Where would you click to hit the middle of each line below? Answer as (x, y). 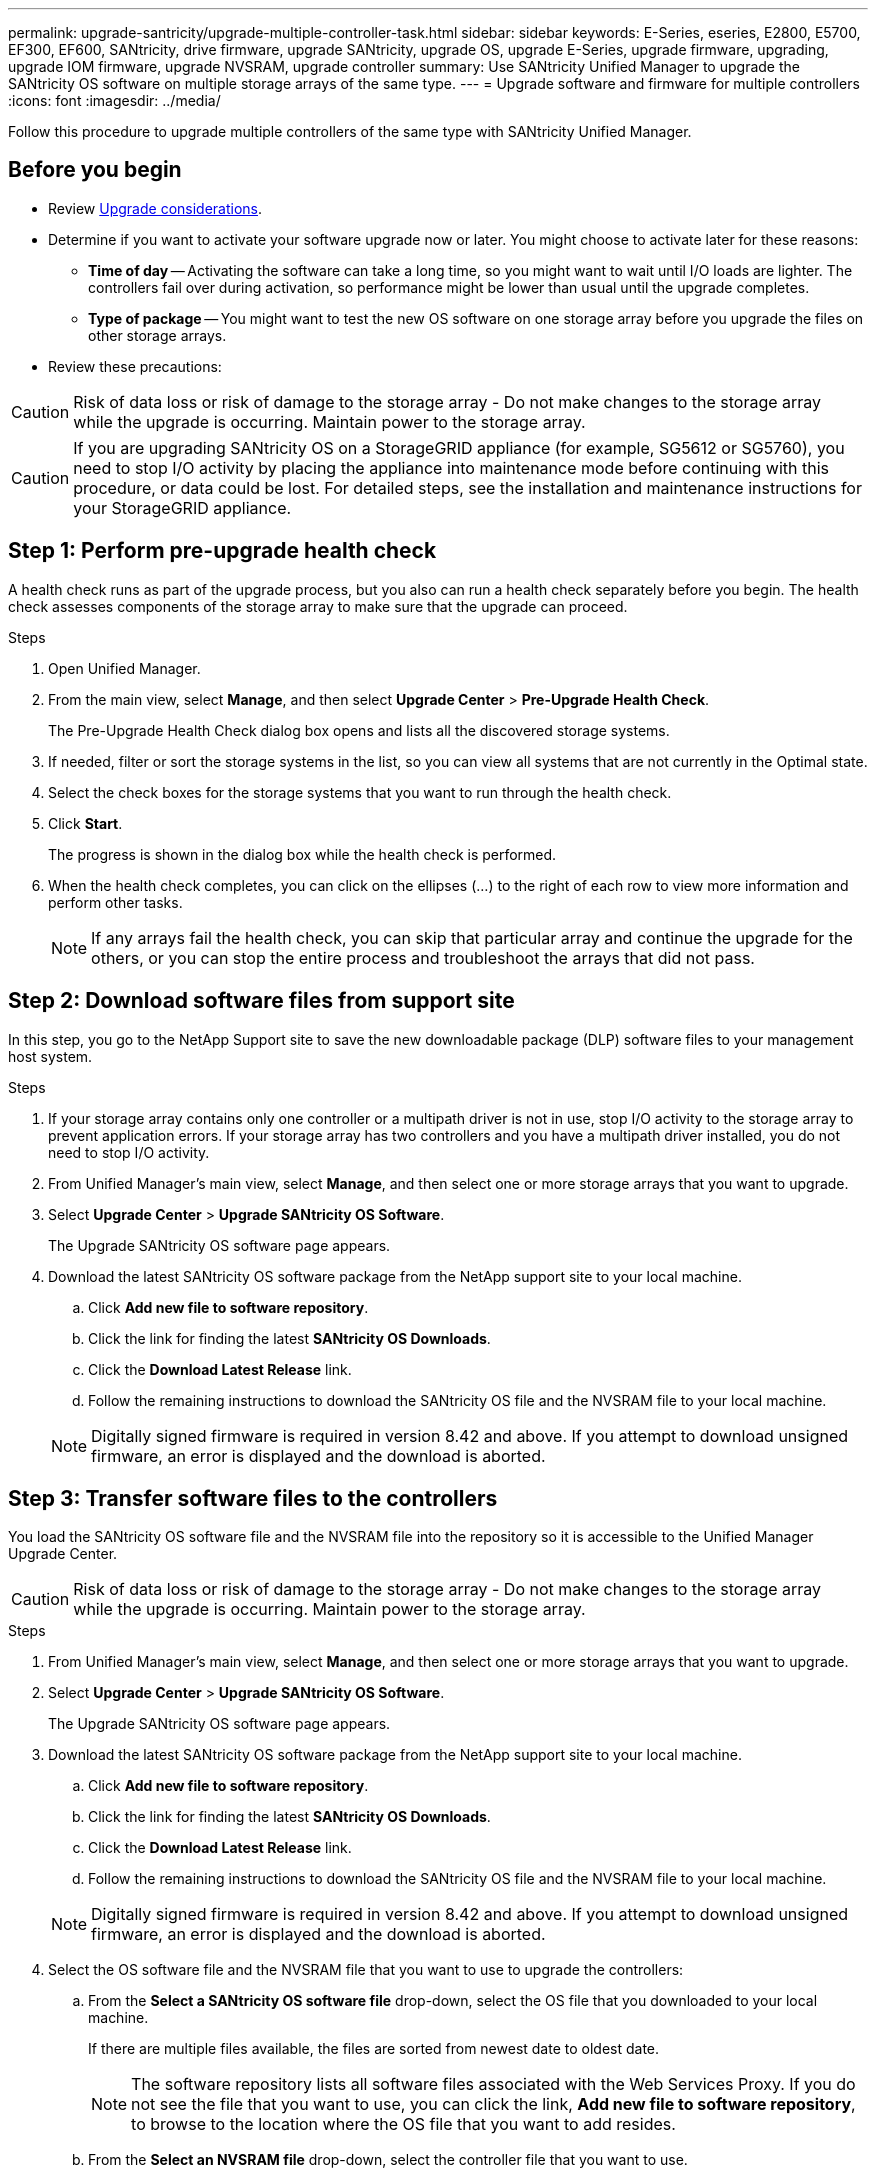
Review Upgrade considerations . (155, 208)
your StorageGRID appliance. (182, 507)
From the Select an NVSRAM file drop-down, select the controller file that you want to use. (388, 2160)
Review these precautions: (135, 366)
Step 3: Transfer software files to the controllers (253, 1498)
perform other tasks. (115, 902)
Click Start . (85, 823)
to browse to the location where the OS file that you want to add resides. (403, 2124)
